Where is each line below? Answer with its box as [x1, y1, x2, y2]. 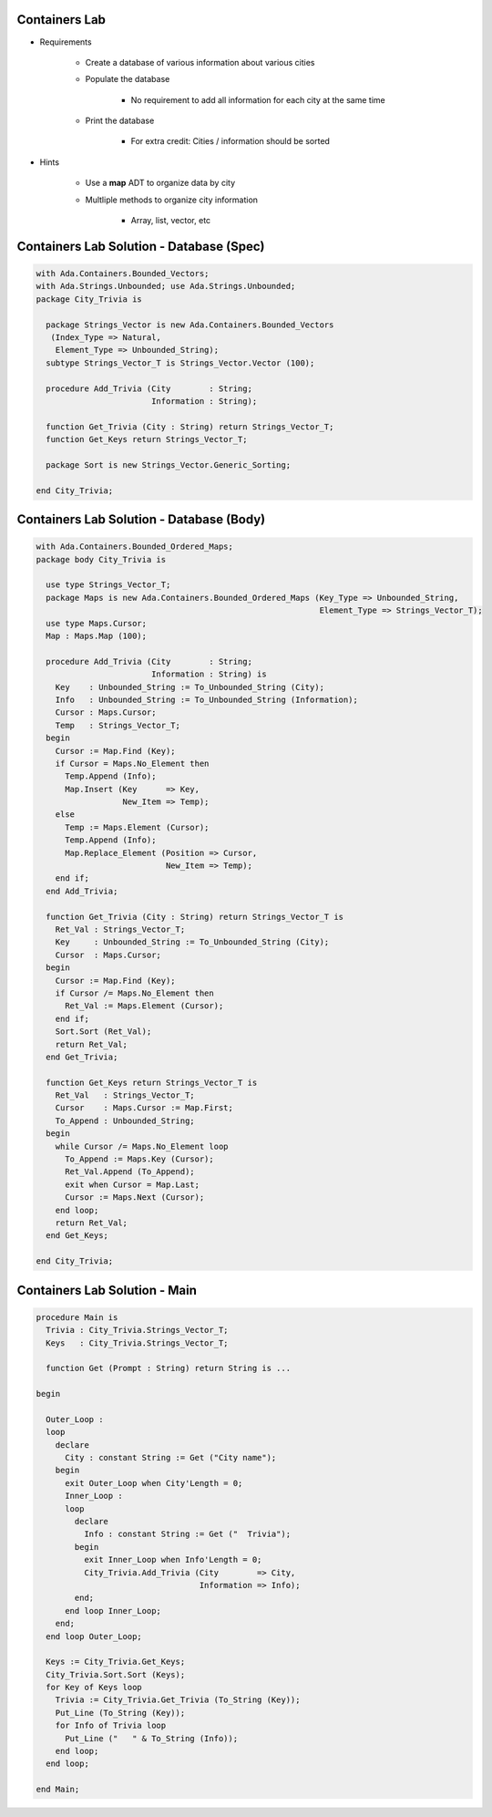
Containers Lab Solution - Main [16, 1282, 198, 1298]
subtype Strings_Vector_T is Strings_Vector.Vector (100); [46, 357, 315, 368]
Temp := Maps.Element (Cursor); [65, 821, 210, 832]
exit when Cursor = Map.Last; [65, 1179, 200, 1190]
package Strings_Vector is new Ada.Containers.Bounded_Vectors [46, 319, 334, 330]
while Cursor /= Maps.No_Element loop [55, 1141, 229, 1151]
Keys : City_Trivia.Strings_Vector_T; [46, 1337, 229, 1348]
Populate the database [85, 74, 170, 85]
